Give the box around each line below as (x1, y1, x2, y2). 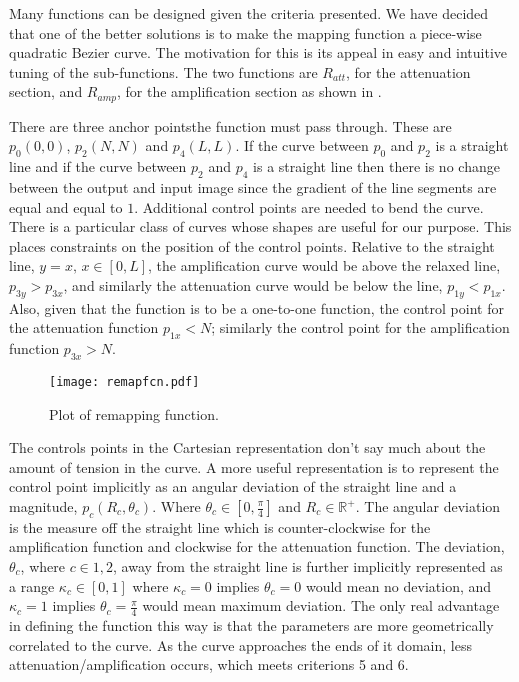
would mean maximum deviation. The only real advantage (142, 595, 500, 616)
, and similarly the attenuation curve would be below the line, (63, 274, 443, 295)
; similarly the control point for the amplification (211, 317, 510, 338)
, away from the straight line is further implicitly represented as (113, 555, 503, 576)
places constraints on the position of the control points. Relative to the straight (9, 235, 495, 256)
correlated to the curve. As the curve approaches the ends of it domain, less (9, 634, 472, 655)
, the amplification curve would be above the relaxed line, (148, 255, 501, 276)
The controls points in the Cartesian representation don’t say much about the (9, 437, 486, 458)
